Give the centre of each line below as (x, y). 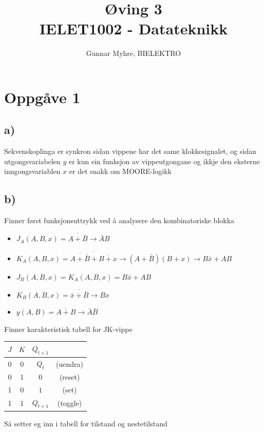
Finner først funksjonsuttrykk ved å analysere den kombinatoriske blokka (119, 220)
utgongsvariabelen (32, 161)
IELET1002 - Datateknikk (134, 28)
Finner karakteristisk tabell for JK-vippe (68, 329)
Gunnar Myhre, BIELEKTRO (134, 53)
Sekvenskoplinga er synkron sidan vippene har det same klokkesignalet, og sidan (130, 151)
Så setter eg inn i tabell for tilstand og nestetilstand (86, 423)
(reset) (70, 376)
